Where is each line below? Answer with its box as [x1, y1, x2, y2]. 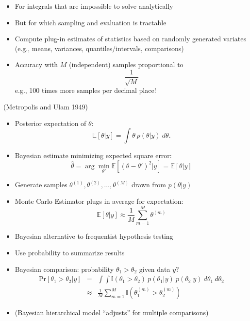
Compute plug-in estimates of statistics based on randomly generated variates [15, 34, 247, 44]
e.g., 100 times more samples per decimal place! [15, 85, 156, 95]
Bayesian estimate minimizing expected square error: [15, 150, 172, 160]
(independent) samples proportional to [69, 59, 183, 70]
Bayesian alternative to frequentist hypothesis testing [15, 231, 173, 241]
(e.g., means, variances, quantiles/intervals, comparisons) [15, 43, 184, 53]
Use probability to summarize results [15, 247, 125, 257]
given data [139, 264, 170, 274]
